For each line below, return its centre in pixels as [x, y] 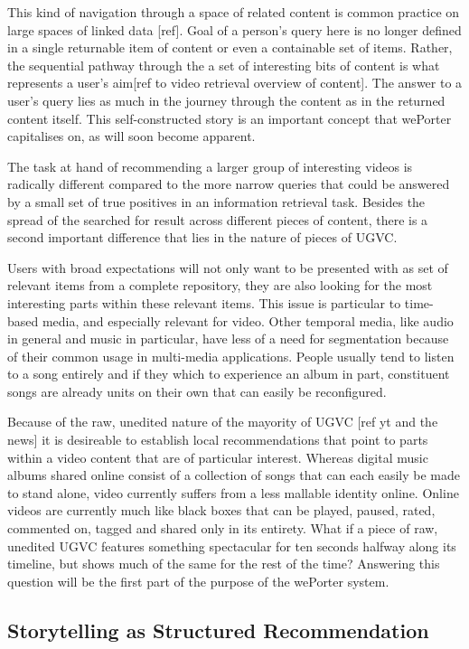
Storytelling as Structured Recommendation [218, 630]
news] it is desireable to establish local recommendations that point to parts [218, 440]
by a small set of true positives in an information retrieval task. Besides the [216, 201]
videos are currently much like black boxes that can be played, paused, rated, [221, 510]
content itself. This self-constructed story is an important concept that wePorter [230, 118]
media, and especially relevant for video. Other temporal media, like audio [248, 320]
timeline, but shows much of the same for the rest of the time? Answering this [224, 564]
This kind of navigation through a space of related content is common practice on [234, 12]
